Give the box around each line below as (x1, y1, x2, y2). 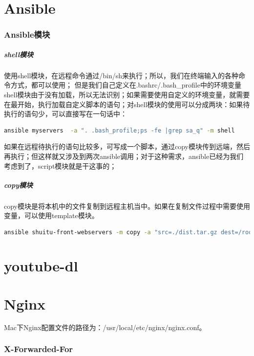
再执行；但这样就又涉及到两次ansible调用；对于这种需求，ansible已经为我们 (4, 151, 244, 161)
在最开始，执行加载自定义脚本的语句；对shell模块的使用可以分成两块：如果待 (4, 99, 250, 109)
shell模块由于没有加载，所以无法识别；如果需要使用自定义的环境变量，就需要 (4, 89, 250, 99)
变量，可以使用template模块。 (4, 210, 99, 221)
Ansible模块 (4, 28, 50, 41)
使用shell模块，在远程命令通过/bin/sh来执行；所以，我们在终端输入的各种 (4, 70, 239, 80)
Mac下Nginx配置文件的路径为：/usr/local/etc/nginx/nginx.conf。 (4, 322, 206, 332)
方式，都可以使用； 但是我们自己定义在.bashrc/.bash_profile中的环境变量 (10, 80, 241, 90)
